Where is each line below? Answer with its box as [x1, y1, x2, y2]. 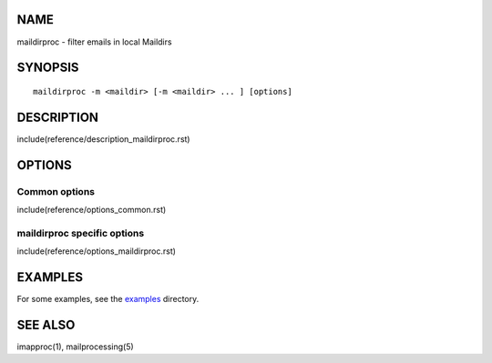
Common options [16, 185, 96, 197]
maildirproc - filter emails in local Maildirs [16, 36, 172, 47]
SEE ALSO [16, 317, 76, 332]
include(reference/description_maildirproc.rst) [16, 133, 190, 145]
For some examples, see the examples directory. [16, 294, 200, 305]
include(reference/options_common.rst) [16, 204, 167, 215]
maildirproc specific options [16, 227, 145, 239]
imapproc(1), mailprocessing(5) [16, 341, 134, 352]
